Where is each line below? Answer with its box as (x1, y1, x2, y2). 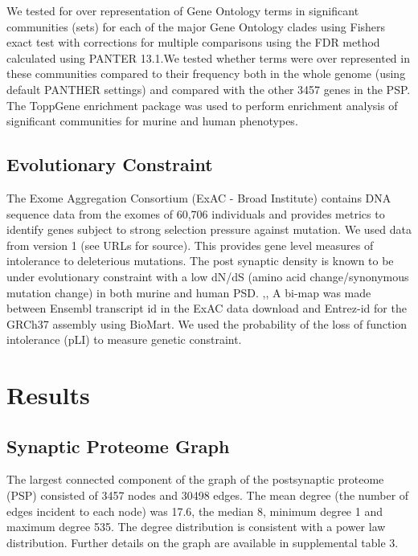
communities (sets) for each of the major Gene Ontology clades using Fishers (6, 18, 386, 35)
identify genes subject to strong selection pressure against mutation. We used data (6, 221, 412, 238)
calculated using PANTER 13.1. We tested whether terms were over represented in (6, 49, 410, 66)
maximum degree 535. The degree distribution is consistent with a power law (6, 518, 386, 535)
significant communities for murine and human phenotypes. (6, 112, 298, 129)
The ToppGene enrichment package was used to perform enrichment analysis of (6, 96, 398, 113)
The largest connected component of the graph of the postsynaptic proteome (6, 471, 384, 488)
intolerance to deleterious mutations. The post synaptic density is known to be (6, 252, 394, 269)
